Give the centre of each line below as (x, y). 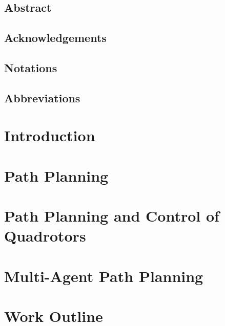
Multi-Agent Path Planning (104, 276)
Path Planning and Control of (112, 216)
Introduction (50, 135)
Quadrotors (45, 236)
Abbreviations (42, 97)
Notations (31, 67)
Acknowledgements (55, 38)
